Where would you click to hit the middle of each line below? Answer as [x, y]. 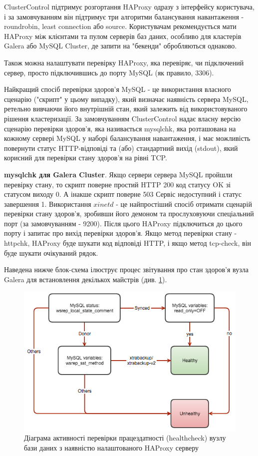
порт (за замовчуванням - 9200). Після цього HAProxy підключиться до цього [123, 223]
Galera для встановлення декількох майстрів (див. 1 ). [86, 279]
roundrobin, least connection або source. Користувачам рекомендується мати [120, 26]
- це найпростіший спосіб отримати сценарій [184, 204]
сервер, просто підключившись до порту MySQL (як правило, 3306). [109, 72]
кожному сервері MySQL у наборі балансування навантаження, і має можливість [127, 138]
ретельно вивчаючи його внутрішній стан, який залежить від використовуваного [126, 109]
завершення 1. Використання [48, 204]
